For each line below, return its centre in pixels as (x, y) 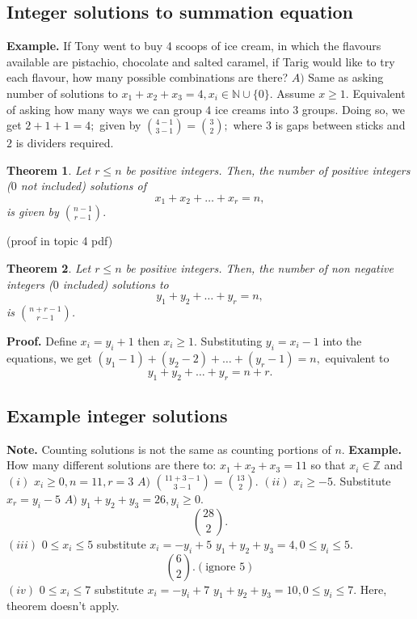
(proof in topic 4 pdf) (60, 241)
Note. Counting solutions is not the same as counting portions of (169, 449)
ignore (221, 567)
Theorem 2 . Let (49, 268)
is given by (33, 212)
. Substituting (228, 340)
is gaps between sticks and (340, 125)
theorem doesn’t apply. (63, 606)
